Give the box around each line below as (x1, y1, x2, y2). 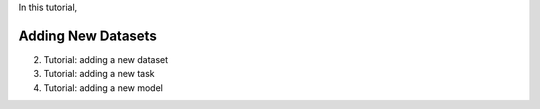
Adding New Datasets (18, 27, 157, 44)
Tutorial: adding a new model (43, 81, 164, 94)
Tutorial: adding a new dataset (43, 53, 169, 65)
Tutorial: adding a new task (43, 68, 155, 80)
